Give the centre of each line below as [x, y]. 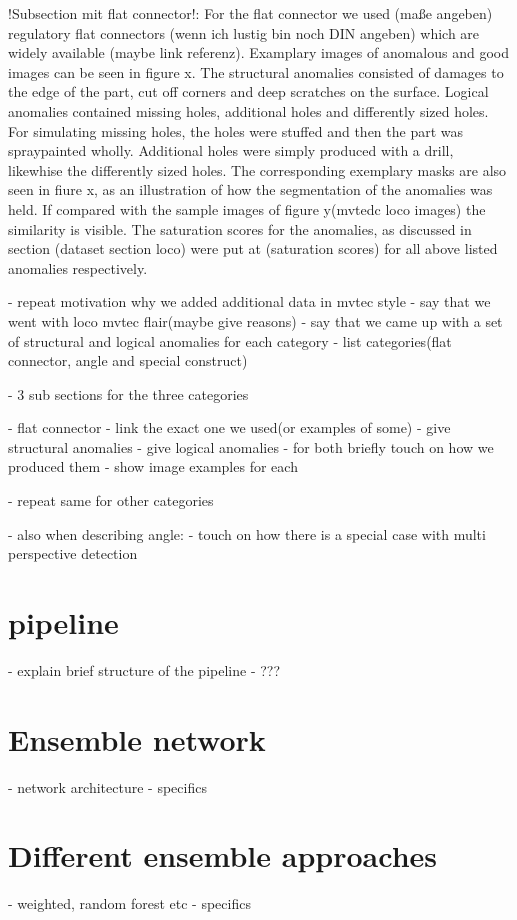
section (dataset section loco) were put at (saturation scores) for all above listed [253, 248]
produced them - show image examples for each [153, 466]
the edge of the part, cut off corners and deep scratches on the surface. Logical [248, 91]
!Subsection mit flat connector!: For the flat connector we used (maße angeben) [250, 13]
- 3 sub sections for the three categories [128, 393]
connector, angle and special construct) [128, 360]
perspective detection [73, 553]
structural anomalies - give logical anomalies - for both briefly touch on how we [251, 446]
